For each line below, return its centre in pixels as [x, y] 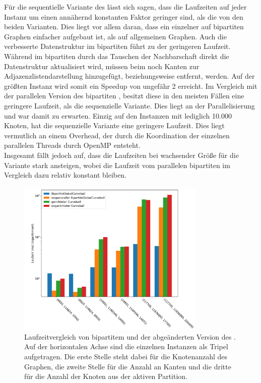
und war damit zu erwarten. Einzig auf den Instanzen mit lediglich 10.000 [118, 115]
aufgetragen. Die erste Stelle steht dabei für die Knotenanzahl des [126, 356]
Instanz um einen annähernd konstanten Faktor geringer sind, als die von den [124, 16]
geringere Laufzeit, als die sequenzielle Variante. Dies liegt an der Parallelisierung [129, 105]
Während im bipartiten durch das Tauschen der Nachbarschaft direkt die [117, 56]
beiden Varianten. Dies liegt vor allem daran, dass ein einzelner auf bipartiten [124, 26]
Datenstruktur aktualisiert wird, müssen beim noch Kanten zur [102, 66]
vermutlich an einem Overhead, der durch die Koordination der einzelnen [117, 135]
